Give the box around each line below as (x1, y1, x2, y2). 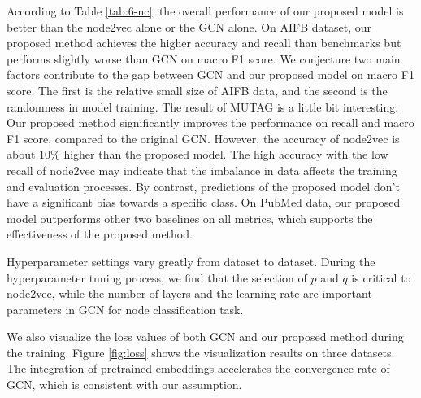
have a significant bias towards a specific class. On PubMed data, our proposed (7, 194, 401, 211)
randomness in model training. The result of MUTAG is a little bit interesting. (7, 98, 399, 115)
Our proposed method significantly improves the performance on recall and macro (7, 114, 414, 131)
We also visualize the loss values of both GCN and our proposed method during (7, 328, 404, 345)
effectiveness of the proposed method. (7, 225, 193, 243)
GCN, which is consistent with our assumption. (7, 376, 242, 393)
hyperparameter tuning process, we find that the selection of (7, 269, 307, 286)
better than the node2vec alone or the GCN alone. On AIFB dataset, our (7, 18, 372, 35)
